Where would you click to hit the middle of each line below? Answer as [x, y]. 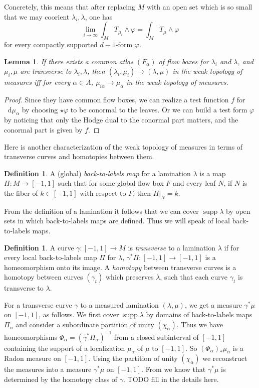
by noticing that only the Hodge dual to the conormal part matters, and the [121, 120]
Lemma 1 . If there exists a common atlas [69, 61]
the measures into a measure [48, 369]
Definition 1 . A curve [39, 247]
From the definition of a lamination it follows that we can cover [101, 211]
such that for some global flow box [111, 183]
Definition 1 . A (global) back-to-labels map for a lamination [97, 173]
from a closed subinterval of [156, 337]
